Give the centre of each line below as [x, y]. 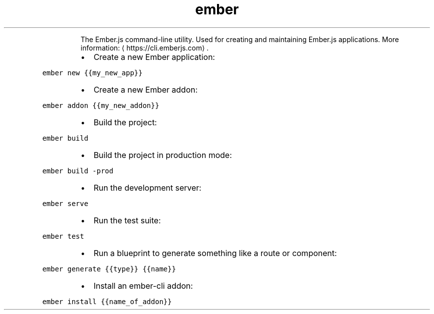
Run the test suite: [127, 220]
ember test [63, 236]
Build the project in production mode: [163, 155]
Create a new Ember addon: [145, 89]
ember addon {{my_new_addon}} [101, 105]
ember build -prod [78, 171]
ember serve [65, 203]
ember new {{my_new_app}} [92, 73]
